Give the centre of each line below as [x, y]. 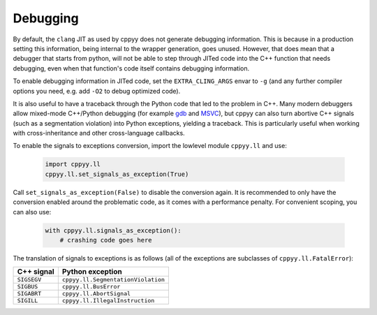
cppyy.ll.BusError [91, 287]
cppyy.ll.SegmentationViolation [113, 280]
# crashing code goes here [106, 240]
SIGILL [28, 301]
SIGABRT [29, 294]
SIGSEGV [29, 280]
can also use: [32, 212]
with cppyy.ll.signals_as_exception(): [113, 230]
